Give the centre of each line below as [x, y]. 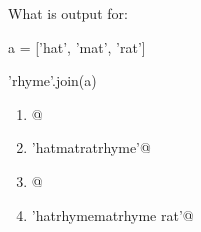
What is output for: [68, 13]
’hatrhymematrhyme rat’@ [112, 214]
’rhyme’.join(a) [52, 80]
